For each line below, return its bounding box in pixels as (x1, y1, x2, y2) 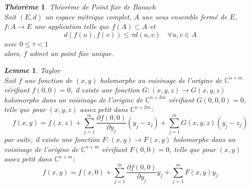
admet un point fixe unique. (29, 48, 114, 58)
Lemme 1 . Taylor (4, 64, 60, 75)
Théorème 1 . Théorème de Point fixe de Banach (4, 1, 156, 11)
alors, (4, 48, 21, 58)
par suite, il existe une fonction (4, 134, 100, 144)
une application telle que (34, 21, 109, 31)
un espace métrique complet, (45, 11, 132, 21)
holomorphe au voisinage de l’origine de (100, 74, 222, 85)
